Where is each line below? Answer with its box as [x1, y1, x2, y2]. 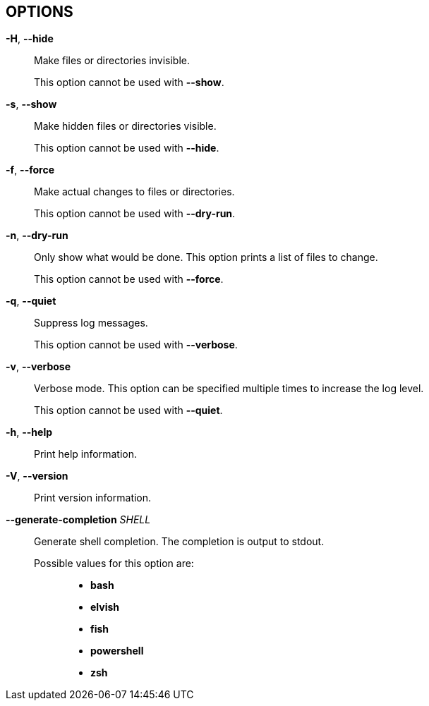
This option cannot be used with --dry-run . [34, 207, 236, 220]
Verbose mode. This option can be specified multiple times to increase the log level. [34, 382, 424, 395]
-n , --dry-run [6, 229, 68, 242]
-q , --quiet [6, 295, 56, 308]
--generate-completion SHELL [6, 513, 151, 526]
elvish [90, 601, 120, 614]
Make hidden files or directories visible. [34, 120, 217, 133]
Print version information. [34, 492, 152, 504]
